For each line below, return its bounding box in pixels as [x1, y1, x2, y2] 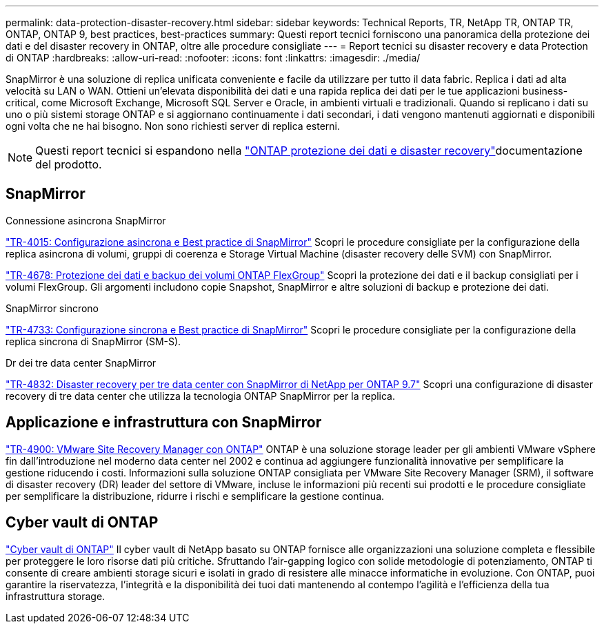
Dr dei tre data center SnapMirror [6, 356, 157, 369]
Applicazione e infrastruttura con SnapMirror [6, 414, 322, 432]
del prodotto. [35, 157, 102, 171]
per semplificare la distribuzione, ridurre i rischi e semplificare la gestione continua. [6, 490, 385, 502]
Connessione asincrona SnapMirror [6, 214, 166, 226]
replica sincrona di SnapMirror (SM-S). [6, 335, 181, 347]
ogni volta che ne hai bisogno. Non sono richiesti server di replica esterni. [6, 120, 340, 132]
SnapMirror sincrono [6, 302, 99, 314]
